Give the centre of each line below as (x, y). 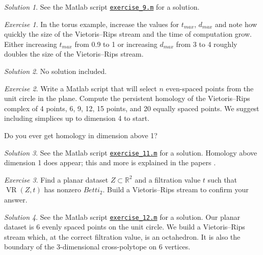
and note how (236, 24)
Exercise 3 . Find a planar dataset (56, 179)
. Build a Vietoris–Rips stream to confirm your (176, 189)
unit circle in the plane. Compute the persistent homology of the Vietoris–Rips (127, 98)
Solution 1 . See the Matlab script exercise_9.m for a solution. (102, 7)
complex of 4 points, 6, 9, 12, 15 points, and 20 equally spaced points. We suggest (132, 108)
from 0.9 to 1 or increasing (116, 44)
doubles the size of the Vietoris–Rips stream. (74, 54)
